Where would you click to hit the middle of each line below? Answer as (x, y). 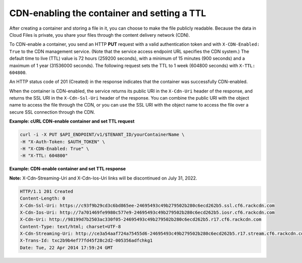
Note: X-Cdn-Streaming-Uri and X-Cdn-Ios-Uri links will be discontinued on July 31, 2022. (103, 178)
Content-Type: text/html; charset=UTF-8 (70, 227)
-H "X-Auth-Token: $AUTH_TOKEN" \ (62, 142)
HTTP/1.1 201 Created (47, 191)
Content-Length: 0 (43, 198)
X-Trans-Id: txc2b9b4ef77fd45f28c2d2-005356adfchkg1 (86, 241)
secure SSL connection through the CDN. (52, 112)
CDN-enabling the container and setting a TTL (108, 13)
